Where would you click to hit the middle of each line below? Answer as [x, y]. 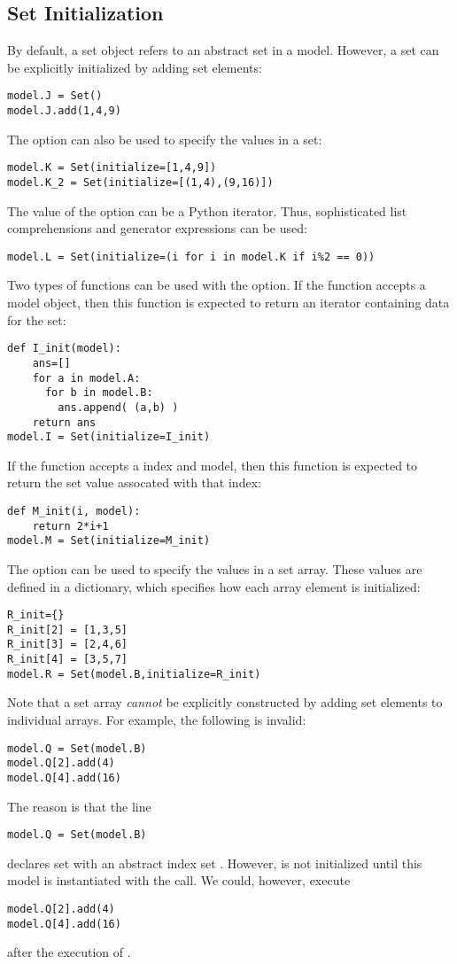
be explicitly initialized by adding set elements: [135, 67]
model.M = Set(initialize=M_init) [109, 541]
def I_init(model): [64, 349]
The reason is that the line [79, 806]
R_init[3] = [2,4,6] [68, 645]
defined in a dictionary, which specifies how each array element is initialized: [214, 586]
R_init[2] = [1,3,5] [68, 630]
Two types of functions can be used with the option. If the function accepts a [217, 285]
